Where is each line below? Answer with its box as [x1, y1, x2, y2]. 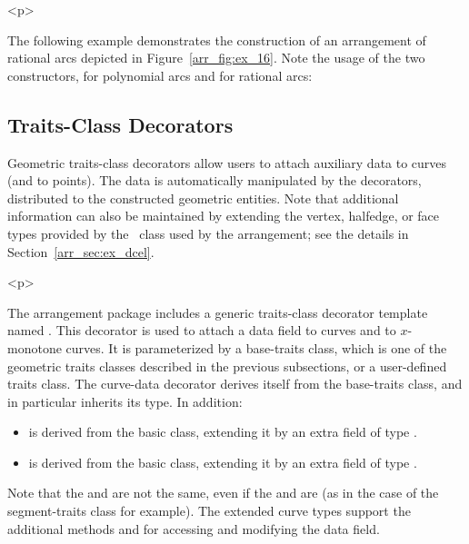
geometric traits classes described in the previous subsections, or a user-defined [7, 356, 447, 375]
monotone [7, 338, 62, 357]
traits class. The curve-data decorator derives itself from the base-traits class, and [7, 374, 463, 393]
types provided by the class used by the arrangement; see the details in [7, 223, 409, 242]
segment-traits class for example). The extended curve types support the [7, 501, 411, 520]
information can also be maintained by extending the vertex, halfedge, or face [7, 206, 440, 225]
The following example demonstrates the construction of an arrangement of [7, 30, 426, 49]
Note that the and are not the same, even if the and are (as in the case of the [7, 483, 439, 502]
